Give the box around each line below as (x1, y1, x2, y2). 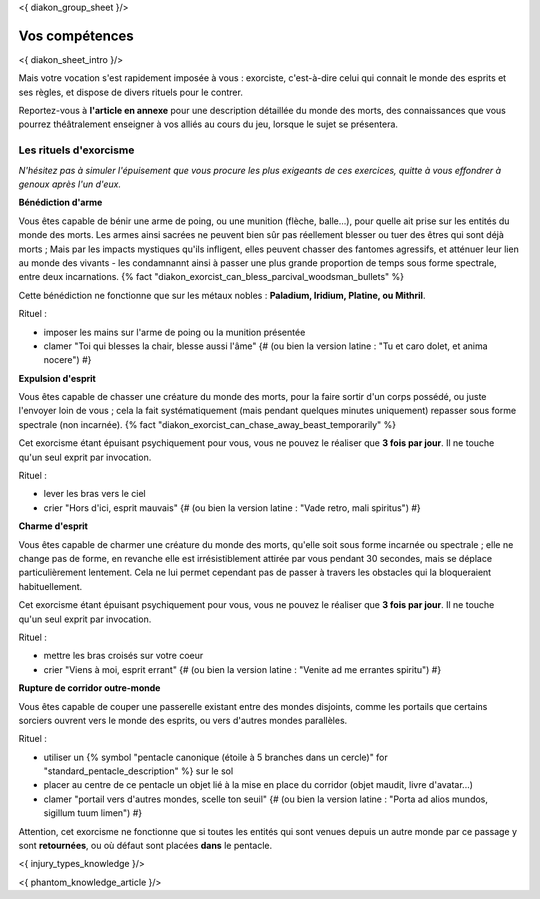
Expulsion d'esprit (18, 372, 97, 384)
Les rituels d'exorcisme (18, 143, 135, 157)
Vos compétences (18, 27, 134, 44)
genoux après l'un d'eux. (18, 178, 122, 190)
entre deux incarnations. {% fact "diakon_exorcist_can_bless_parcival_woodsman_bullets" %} (18, 271, 405, 283)
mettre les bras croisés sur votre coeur (43, 650, 204, 662)
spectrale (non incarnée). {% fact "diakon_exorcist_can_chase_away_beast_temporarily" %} (18, 418, 397, 430)
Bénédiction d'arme (18, 196, 103, 209)
